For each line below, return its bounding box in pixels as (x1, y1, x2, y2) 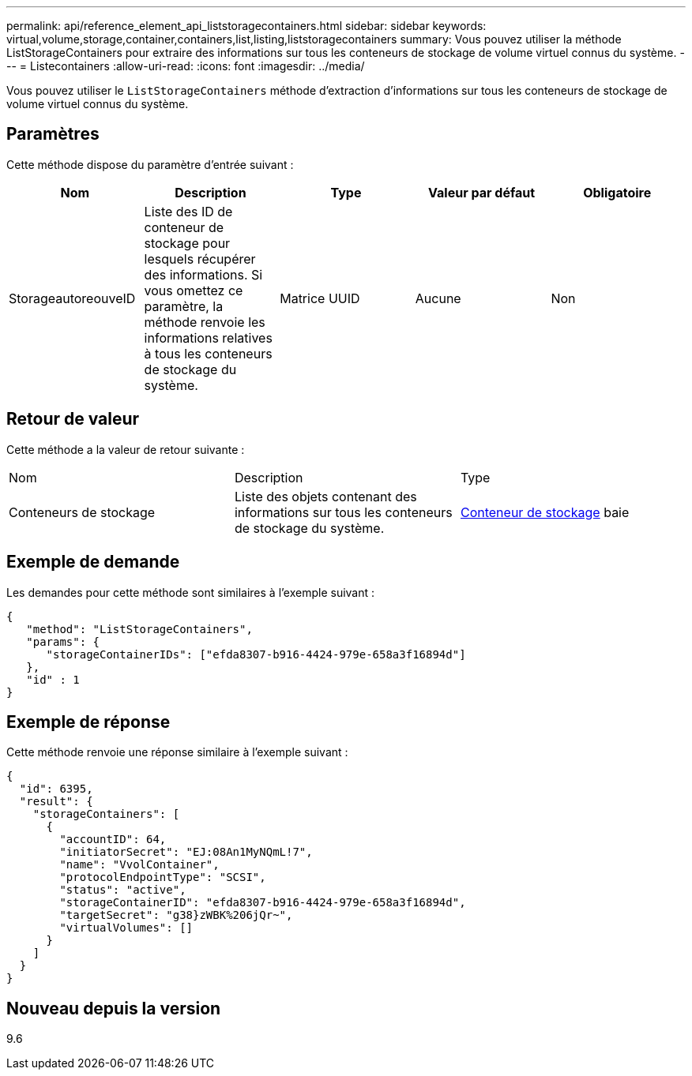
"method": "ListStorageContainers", (26, 622, 253, 635)
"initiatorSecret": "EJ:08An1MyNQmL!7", (59, 845, 313, 859)
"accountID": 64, (59, 833, 167, 846)
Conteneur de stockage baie (460, 504, 630, 520)
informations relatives (144, 329, 273, 346)
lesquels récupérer (144, 250, 256, 267)
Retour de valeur (6, 409, 140, 429)
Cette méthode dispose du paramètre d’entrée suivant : (6, 157, 294, 171)
